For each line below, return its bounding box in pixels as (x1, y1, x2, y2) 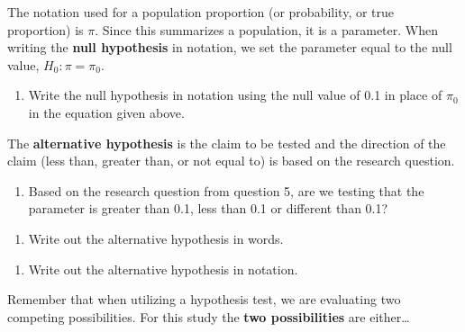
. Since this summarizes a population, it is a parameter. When (95, 20, 438, 39)
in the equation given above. (28, 103, 185, 121)
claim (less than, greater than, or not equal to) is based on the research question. (7, 151, 455, 170)
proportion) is (7, 20, 84, 39)
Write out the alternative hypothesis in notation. (28, 259, 298, 278)
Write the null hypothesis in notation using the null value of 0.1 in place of (28, 85, 442, 104)
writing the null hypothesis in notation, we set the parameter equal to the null (7, 38, 452, 57)
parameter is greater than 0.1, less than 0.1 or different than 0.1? (28, 199, 388, 218)
